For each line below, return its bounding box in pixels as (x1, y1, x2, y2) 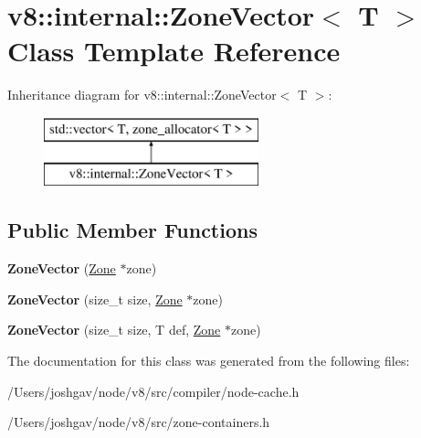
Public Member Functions (7, 216, 258, 244)
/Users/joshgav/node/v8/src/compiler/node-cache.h (7, 381, 300, 401)
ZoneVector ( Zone (7, 259, 116, 278)
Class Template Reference (7, 32, 341, 69)
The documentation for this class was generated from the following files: (7, 351, 410, 370)
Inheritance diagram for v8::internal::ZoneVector (7, 85, 277, 104)
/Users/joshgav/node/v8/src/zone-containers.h (7, 412, 270, 432)
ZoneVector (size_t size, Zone (7, 289, 183, 308)
